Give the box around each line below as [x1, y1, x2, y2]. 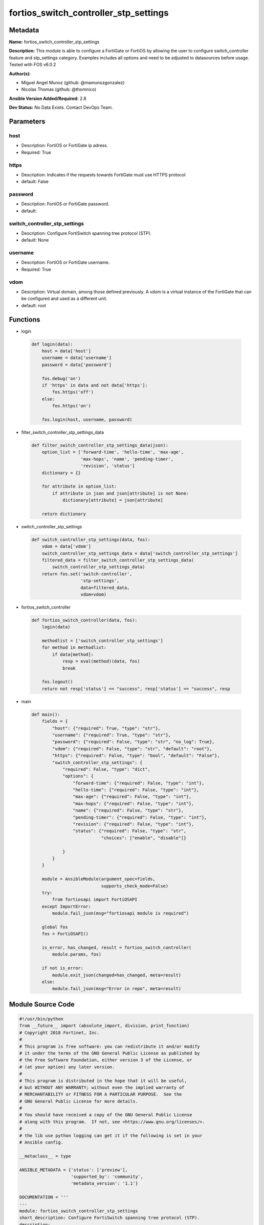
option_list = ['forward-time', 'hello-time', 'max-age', [42, 449, 184, 455]
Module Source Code [9, 1000, 75, 1008]
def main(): [31, 711, 61, 717]
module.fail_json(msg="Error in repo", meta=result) [52, 986, 181, 992]
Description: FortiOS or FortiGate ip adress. [21, 143, 109, 148]
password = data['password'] [42, 362, 112, 367]
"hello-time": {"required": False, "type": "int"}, [72, 787, 199, 793]
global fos [42, 924, 68, 930]
